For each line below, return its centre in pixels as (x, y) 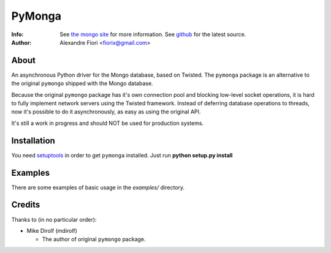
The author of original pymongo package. (94, 240)
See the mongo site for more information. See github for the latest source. (153, 34)
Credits (26, 205)
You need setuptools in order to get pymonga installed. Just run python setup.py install (122, 155)
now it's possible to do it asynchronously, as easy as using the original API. (106, 112)
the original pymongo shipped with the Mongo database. (82, 83)
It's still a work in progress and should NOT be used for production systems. (108, 123)
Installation (33, 141)
